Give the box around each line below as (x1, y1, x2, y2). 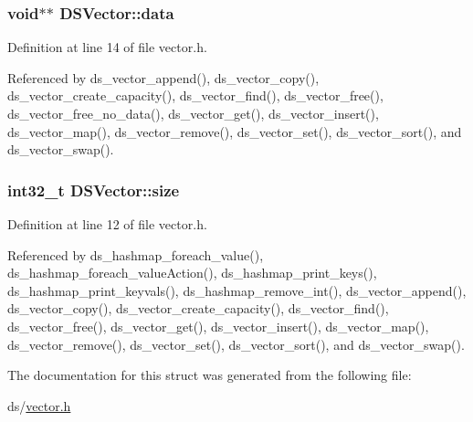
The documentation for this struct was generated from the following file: (7, 365, 412, 385)
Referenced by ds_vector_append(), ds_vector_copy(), (7, 68, 320, 87)
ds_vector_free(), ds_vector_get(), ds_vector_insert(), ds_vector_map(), (7, 316, 429, 335)
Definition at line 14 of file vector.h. (7, 37, 207, 57)
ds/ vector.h (7, 396, 71, 415)
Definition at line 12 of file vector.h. (7, 215, 207, 233)
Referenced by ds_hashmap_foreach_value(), (7, 245, 264, 264)
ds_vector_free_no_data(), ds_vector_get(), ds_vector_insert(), (7, 104, 379, 122)
